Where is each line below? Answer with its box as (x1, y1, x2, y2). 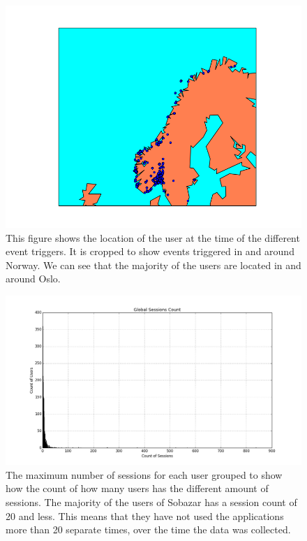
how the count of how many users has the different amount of (6, 481, 269, 496)
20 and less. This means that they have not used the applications (6, 508, 284, 523)
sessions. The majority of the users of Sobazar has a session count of (6, 494, 297, 509)
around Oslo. (6, 271, 61, 286)
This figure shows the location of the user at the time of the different (6, 230, 300, 245)
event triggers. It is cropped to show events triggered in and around (6, 244, 294, 259)
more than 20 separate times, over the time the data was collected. (6, 522, 291, 537)
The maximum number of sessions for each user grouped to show (6, 467, 283, 482)
